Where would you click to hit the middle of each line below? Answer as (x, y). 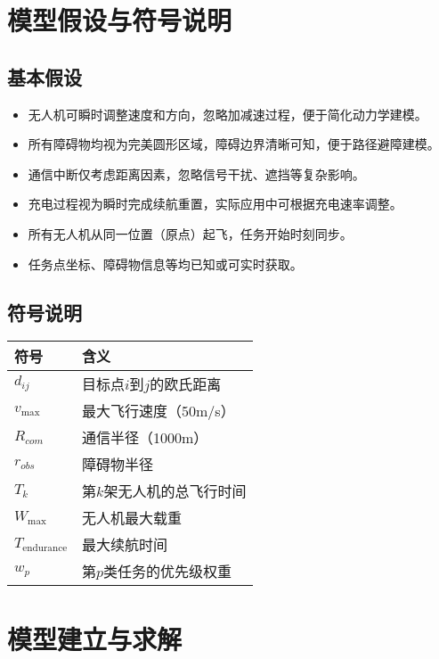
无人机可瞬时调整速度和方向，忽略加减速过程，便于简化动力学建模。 (228, 114)
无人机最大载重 (132, 518)
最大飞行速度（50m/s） (159, 411)
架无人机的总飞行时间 (175, 491)
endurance (45, 548)
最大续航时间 (125, 545)
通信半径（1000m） (145, 438)
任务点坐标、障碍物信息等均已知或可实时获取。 (165, 264)
